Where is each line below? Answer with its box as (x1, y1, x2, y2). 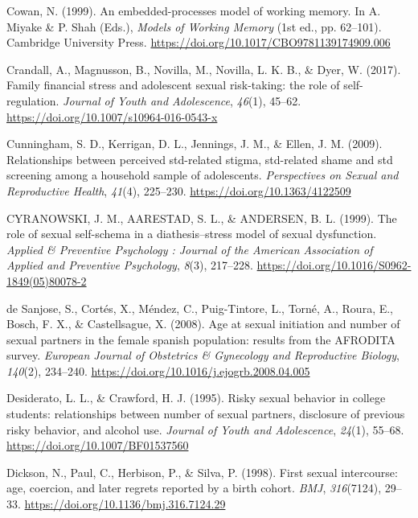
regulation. (6, 92, 59, 109)
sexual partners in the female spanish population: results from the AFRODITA (6, 331, 395, 347)
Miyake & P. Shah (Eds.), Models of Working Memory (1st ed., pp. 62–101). (6, 18, 382, 35)
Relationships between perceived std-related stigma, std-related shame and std (6, 150, 393, 167)
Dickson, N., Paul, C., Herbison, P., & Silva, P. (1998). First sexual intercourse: (6, 463, 398, 480)
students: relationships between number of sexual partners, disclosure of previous (6, 405, 405, 422)
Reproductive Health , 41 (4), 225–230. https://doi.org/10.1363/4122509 (6, 182, 351, 199)
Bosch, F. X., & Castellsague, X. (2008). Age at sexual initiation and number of (6, 315, 400, 332)
